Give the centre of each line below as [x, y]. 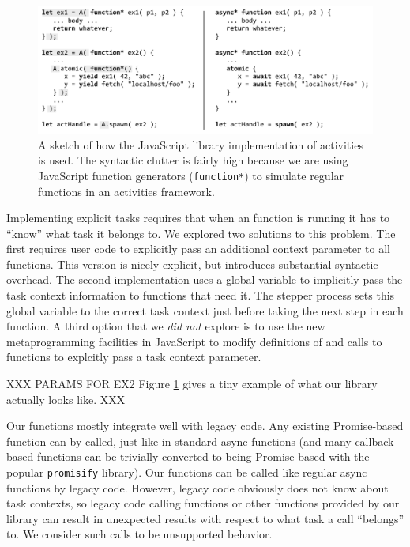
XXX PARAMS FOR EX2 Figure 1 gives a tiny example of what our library [192, 384]
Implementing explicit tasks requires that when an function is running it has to [198, 218]
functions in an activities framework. [126, 191]
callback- [376, 441]
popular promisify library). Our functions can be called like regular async [187, 472]
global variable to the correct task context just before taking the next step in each [205, 310]
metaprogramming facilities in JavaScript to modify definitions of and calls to [194, 341]
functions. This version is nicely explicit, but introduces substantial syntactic [192, 264]
